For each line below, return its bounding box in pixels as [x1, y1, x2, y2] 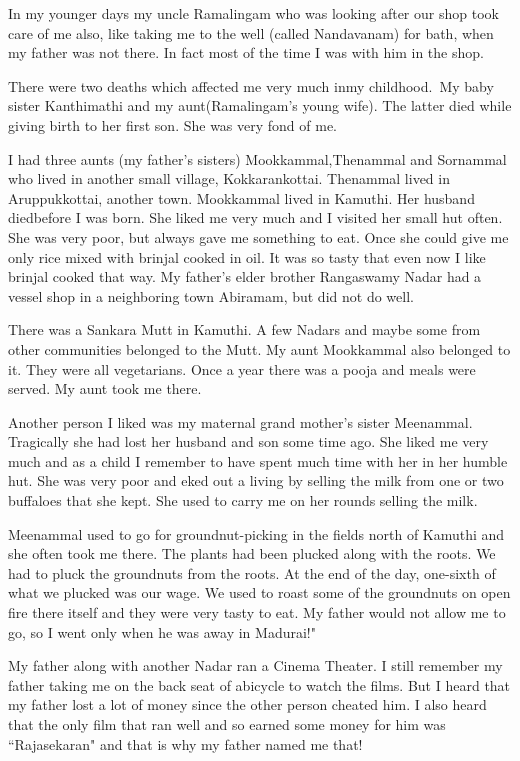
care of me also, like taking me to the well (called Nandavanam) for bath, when [8, 22, 494, 43]
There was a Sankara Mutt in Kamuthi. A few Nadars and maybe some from [8, 319, 481, 340]
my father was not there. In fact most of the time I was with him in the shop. [8, 42, 484, 63]
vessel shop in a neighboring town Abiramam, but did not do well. [8, 285, 414, 306]
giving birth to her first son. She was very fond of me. [8, 114, 338, 135]
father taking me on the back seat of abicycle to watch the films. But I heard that [8, 674, 511, 695]
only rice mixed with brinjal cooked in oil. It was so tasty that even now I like [8, 246, 486, 267]
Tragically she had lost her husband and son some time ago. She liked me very [8, 431, 489, 452]
